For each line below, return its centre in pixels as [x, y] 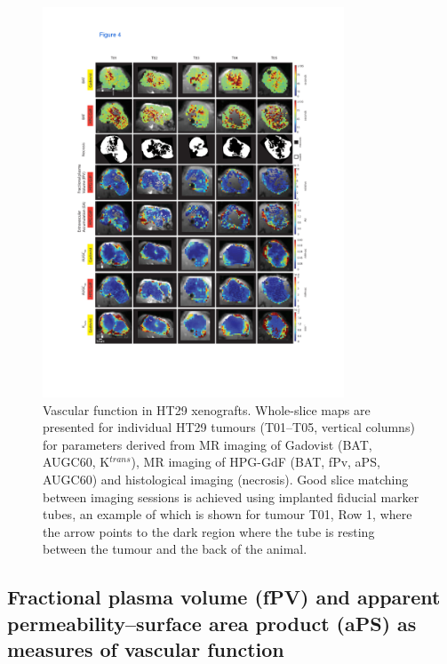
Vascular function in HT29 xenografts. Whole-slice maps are [207, 409]
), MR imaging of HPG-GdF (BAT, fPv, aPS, [255, 462]
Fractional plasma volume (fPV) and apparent [224, 597]
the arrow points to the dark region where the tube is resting [209, 531]
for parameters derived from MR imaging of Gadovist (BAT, [208, 444]
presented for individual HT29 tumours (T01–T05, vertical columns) [229, 427]
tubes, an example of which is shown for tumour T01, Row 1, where [227, 514]
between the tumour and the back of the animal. [175, 549]
